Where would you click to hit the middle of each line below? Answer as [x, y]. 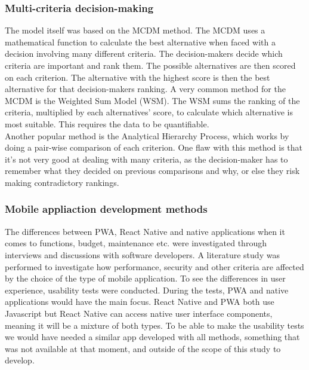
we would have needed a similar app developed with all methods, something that [152, 337]
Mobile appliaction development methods [106, 209]
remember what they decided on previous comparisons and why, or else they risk [152, 171]
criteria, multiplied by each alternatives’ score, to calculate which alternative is [149, 112]
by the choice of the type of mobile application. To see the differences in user [145, 278]
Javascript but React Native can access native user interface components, [139, 313]
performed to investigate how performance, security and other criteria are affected [154, 266]
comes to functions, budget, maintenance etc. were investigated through [136, 243]
